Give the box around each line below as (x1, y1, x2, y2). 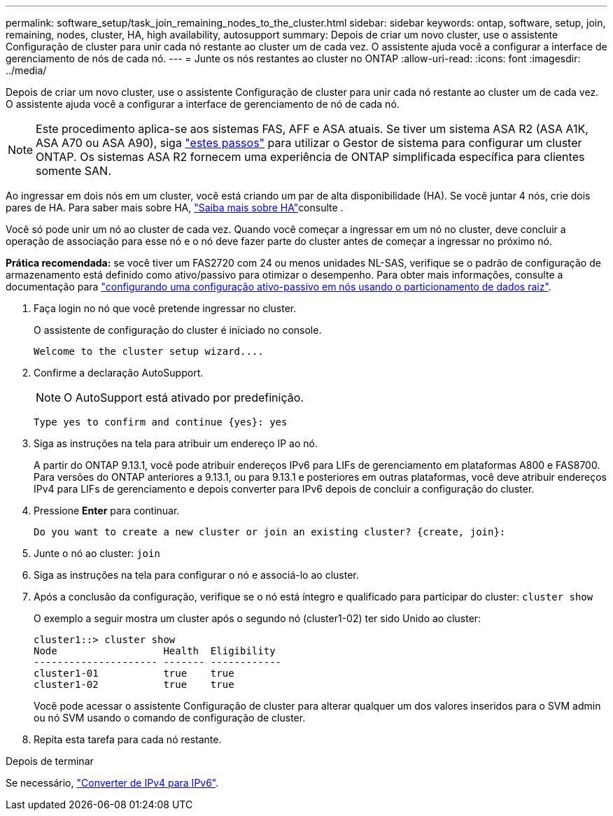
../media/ (6, 64, 47, 76)
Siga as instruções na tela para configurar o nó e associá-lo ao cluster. (34, 569, 359, 581)
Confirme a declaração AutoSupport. (34, 367, 204, 379)
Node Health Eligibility (34, 645, 276, 656)
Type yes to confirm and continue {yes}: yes (34, 416, 288, 428)
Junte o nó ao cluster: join (34, 547, 160, 559)
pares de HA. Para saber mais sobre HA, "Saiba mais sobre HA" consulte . (6, 202, 344, 213)
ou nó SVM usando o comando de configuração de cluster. (34, 712, 306, 724)
